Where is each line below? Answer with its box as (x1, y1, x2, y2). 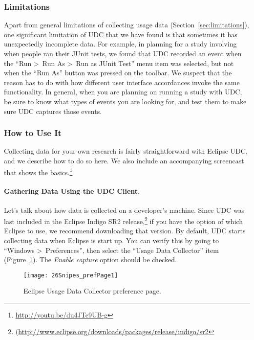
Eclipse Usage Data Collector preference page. (23, 286, 161, 296)
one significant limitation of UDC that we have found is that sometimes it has (4, 29, 237, 39)
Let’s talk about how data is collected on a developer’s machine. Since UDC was (4, 204, 245, 215)
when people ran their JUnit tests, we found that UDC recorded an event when (4, 48, 242, 58)
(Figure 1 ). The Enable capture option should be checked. (4, 254, 177, 265)
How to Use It (4, 127, 62, 139)
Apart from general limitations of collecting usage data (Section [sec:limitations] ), (4, 20, 249, 30)
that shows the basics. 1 (4, 165, 73, 177)
